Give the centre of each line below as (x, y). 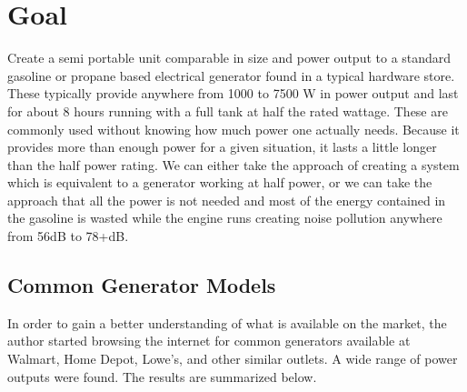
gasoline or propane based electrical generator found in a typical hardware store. (231, 75)
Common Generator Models (142, 285)
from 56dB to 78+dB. (68, 236)
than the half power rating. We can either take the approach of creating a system (233, 164)
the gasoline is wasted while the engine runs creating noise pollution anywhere (225, 218)
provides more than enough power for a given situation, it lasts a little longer (222, 147)
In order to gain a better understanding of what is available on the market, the (227, 322)
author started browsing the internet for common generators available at (209, 341)
